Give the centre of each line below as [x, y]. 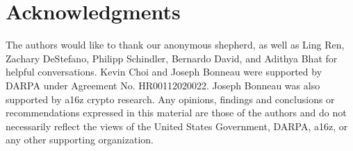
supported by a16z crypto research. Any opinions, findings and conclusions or [170, 99]
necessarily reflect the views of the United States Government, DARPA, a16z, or [177, 126]
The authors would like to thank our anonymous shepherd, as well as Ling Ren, [175, 45]
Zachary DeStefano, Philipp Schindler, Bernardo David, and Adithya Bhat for [172, 58]
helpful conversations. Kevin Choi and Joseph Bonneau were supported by [164, 72]
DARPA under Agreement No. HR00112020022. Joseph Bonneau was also [163, 85]
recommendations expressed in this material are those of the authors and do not [176, 113]
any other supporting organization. [80, 140]
